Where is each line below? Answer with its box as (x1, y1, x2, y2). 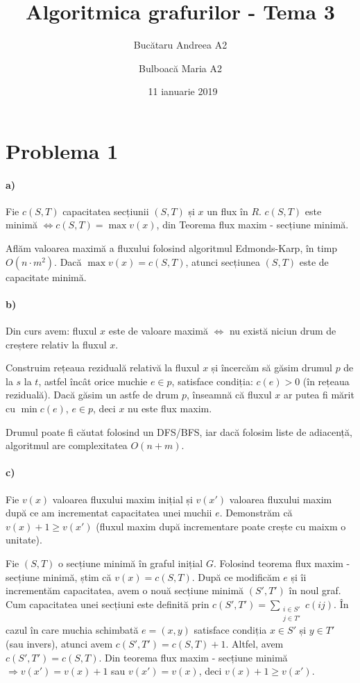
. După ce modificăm (191, 569, 280, 584)
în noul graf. (289, 583, 341, 598)
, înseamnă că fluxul (187, 387, 272, 402)
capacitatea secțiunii (62, 203, 149, 218)
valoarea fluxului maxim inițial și (52, 491, 193, 506)
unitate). (6, 532, 42, 547)
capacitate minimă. (6, 269, 87, 284)
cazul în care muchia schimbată (6, 623, 139, 637)
